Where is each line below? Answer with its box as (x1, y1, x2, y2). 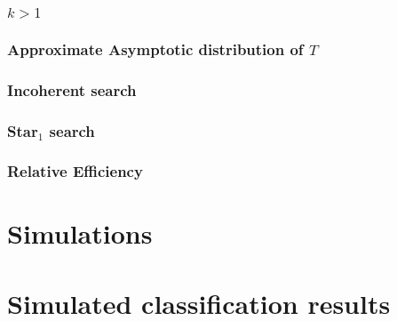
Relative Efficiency (7, 160, 143, 182)
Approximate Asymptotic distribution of (7, 37, 304, 60)
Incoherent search (7, 78, 137, 100)
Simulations (7, 215, 153, 252)
